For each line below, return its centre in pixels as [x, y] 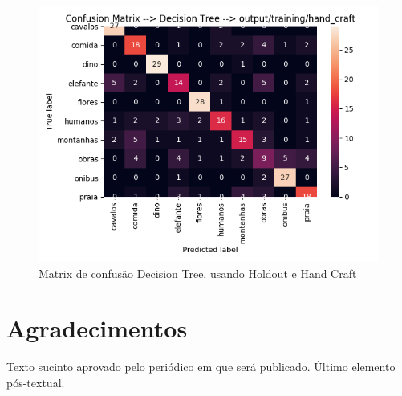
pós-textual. [36, 382]
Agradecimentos [97, 328]
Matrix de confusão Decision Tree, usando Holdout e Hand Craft [198, 273]
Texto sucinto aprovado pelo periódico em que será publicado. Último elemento [201, 367]
